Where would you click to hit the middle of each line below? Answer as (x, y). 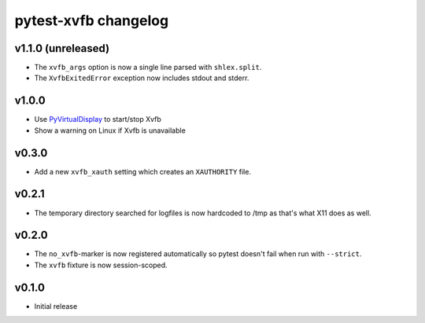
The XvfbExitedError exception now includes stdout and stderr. (142, 78)
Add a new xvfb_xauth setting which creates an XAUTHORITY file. (143, 171)
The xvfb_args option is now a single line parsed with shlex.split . (148, 68)
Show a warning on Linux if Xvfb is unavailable (110, 130)
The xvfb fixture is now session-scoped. (101, 265)
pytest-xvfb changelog (92, 20)
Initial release (56, 306)
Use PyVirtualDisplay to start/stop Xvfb (98, 119)
